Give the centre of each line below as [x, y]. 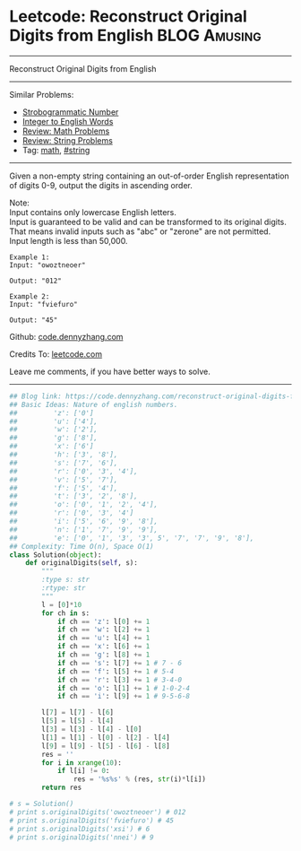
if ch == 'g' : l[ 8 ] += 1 [103, 655]
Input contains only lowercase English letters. [93, 212]
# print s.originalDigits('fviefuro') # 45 [92, 821]
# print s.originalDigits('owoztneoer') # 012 [98, 812]
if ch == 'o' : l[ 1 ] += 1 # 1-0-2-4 [124, 688]
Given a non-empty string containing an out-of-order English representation [149, 176]
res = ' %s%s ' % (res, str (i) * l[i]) [139, 779]
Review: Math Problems [66, 131]
